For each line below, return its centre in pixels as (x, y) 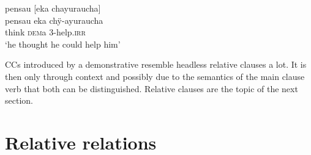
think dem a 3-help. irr (45, 32)
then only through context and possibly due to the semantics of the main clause (155, 76)
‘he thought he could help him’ (63, 44)
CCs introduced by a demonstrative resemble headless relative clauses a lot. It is (156, 64)
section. (19, 100)
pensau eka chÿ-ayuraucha (54, 20)
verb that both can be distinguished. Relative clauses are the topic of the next (152, 88)
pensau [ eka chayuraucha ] (53, 8)
